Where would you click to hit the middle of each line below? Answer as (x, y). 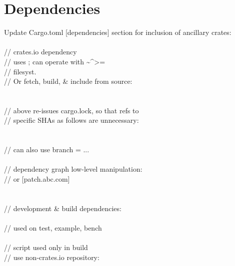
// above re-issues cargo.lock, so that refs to (71, 110)
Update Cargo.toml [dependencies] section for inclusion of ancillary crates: (118, 32)
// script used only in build (46, 247)
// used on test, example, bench (53, 228)
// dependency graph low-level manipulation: (73, 169)
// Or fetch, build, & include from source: (68, 81)
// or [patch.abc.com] (37, 179)
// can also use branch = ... (47, 149)
